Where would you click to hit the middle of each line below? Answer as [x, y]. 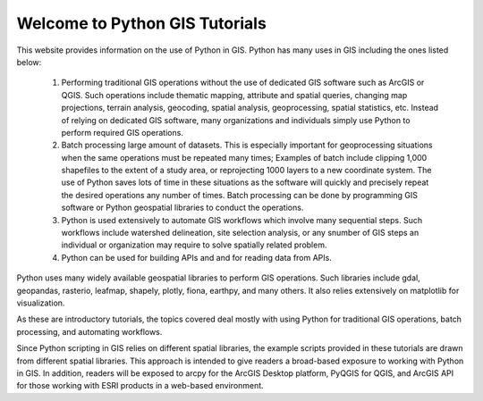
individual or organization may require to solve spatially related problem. [194, 245]
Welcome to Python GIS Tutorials [142, 23]
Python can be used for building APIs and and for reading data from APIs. [197, 257]
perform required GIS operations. [122, 132]
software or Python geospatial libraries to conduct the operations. [182, 208]
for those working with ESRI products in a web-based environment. [140, 386]
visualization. [41, 303]
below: [29, 62]
